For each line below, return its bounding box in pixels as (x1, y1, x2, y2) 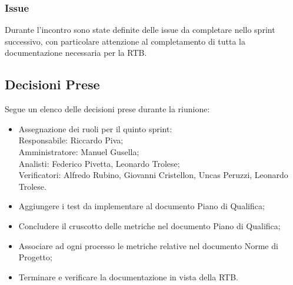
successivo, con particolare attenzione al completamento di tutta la (5, 35, 245, 47)
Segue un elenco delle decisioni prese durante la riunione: (5, 103, 210, 115)
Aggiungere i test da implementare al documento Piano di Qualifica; (18, 200, 265, 212)
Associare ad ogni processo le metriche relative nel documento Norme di (18, 239, 278, 252)
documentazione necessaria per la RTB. (5, 46, 147, 59)
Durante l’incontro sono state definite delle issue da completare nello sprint (5, 24, 275, 36)
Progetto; (18, 251, 52, 263)
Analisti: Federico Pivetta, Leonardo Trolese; (18, 157, 180, 169)
